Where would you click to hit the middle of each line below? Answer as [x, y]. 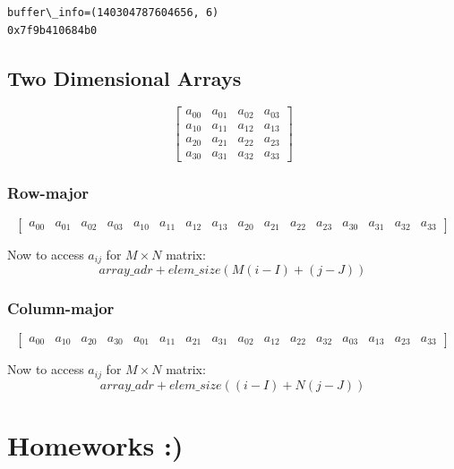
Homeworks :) [95, 444]
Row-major [48, 193]
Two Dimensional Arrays [124, 77]
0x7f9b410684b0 [52, 30]
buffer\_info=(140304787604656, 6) [113, 13]
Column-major [61, 307]
